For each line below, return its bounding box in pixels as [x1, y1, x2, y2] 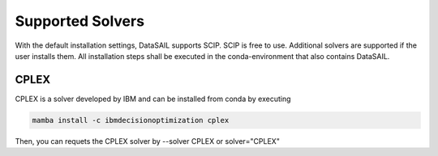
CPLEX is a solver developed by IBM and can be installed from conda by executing [15, 94, 291, 103]
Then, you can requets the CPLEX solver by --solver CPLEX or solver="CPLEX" [15, 136, 280, 145]
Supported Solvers [15, 12, 145, 30]
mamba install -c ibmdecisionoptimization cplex [32, 116, 230, 124]
